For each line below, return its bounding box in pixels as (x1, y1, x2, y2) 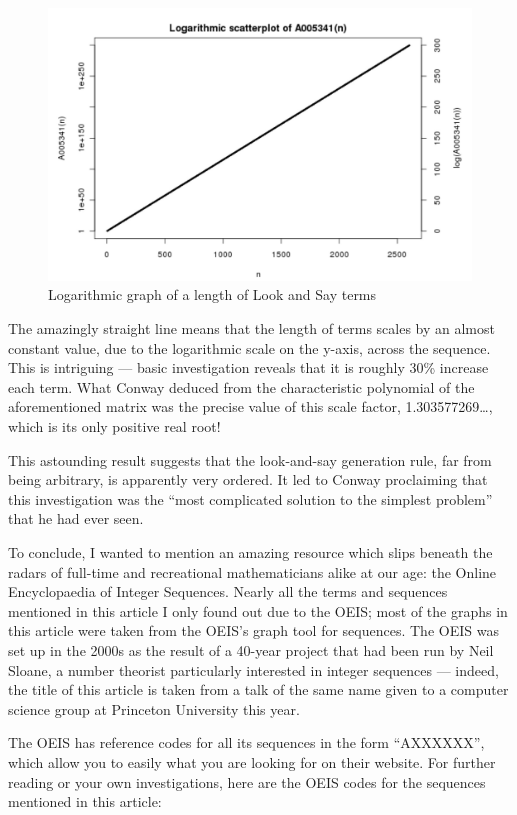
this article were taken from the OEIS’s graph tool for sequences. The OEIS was (8, 620, 499, 641)
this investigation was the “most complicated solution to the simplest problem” (8, 488, 493, 509)
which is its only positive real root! (8, 416, 221, 437)
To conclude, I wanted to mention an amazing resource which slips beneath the (8, 541, 493, 562)
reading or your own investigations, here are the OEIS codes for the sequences (8, 771, 486, 792)
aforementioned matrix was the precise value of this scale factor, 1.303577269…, (8, 396, 493, 417)
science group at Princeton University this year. (8, 698, 300, 719)
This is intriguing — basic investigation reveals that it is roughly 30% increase (8, 357, 489, 378)
